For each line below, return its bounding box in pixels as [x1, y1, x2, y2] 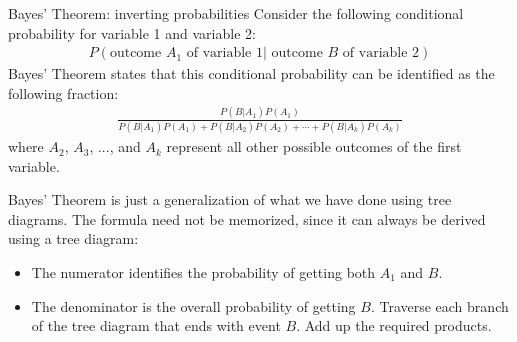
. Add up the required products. [296, 315, 492, 336]
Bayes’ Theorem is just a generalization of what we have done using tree [8, 189, 452, 210]
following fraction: [8, 82, 119, 103]
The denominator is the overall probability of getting [31, 295, 356, 316]
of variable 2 [342, 46, 420, 61]
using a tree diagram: [8, 228, 139, 249]
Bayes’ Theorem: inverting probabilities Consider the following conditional [8, 3, 464, 23]
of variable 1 [186, 46, 263, 61]
